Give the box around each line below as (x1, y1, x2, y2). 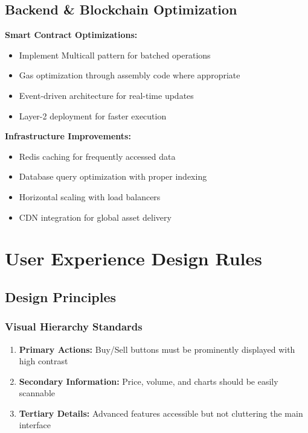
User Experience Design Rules (5, 246, 262, 271)
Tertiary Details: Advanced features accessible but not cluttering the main (19, 406, 303, 419)
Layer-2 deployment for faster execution (19, 109, 167, 122)
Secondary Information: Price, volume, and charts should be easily (19, 375, 278, 387)
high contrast (19, 355, 68, 367)
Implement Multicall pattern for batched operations (19, 48, 211, 61)
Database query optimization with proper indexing (19, 170, 207, 183)
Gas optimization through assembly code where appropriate (19, 69, 240, 81)
